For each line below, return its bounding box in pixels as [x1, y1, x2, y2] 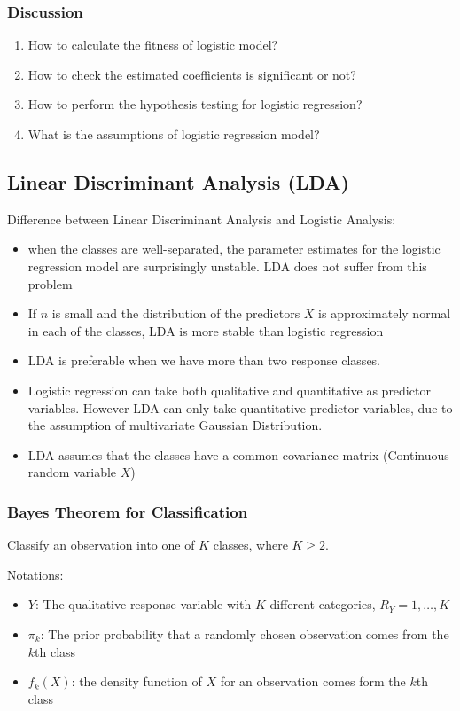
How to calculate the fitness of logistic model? [27, 35, 278, 54]
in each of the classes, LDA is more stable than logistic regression [27, 321, 384, 340]
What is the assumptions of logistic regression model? [27, 125, 320, 143]
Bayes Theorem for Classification [7, 500, 248, 522]
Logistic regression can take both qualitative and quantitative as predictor [27, 380, 431, 399]
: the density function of [71, 672, 202, 691]
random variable [27, 463, 117, 481]
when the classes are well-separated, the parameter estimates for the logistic [27, 239, 441, 258]
